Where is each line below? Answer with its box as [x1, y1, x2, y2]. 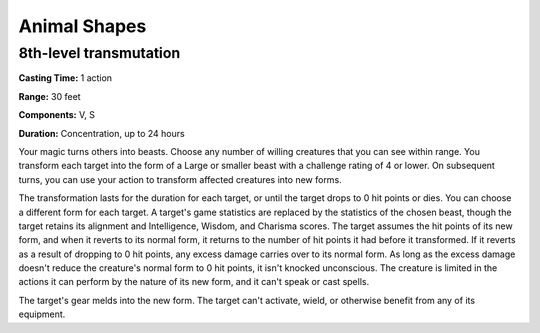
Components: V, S [18, 109, 95, 121]
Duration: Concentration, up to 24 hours [18, 127, 185, 139]
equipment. [18, 308, 66, 320]
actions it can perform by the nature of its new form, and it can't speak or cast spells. [18, 276, 370, 288]
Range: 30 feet [18, 90, 81, 102]
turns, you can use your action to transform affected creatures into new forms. [18, 173, 342, 185]
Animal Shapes [18, 15, 147, 37]
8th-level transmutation [18, 44, 181, 62]
